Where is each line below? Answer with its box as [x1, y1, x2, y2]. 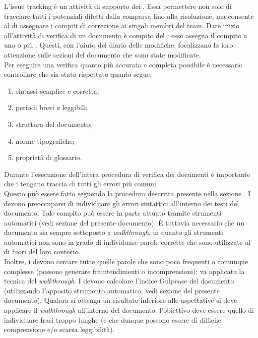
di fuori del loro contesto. [4, 246, 81, 257]
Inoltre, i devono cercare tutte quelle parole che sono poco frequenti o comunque [4, 256, 248, 267]
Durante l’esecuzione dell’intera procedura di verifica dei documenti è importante [4, 169, 250, 179]
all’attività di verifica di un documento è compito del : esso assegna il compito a [4, 30, 247, 40]
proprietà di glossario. [15, 152, 82, 163]
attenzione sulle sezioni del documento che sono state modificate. [4, 49, 201, 59]
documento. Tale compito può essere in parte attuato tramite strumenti [4, 208, 222, 218]
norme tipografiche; [15, 135, 75, 146]
